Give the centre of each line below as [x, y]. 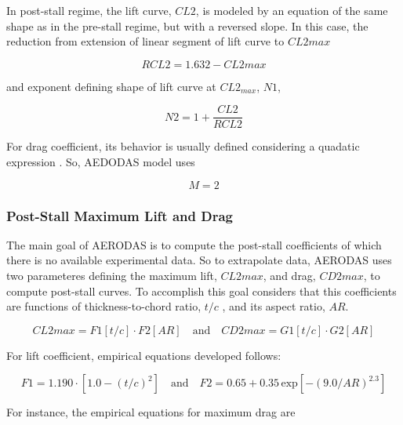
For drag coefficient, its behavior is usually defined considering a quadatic [183, 146]
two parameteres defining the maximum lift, [112, 276]
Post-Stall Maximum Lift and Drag [120, 215]
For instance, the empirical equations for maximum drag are [151, 412]
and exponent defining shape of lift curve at [111, 86]
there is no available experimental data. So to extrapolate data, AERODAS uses [199, 260]
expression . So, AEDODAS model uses [101, 162]
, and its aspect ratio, [274, 306]
